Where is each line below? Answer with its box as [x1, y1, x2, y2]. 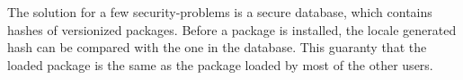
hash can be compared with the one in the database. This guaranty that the [7, 38, 427, 57]
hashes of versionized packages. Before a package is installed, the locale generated [7, 20, 457, 39]
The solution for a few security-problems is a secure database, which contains [7, 3, 432, 21]
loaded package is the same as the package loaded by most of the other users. [7, 55, 433, 74]
